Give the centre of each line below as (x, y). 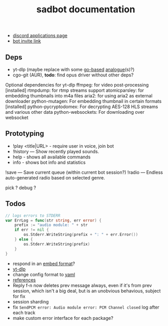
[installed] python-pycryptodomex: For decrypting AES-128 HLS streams (82, 107)
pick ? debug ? (21, 188)
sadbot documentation (86, 9)
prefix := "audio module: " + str (51, 225)
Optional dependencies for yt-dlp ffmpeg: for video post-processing (77, 85)
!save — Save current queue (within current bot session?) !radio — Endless (84, 172)
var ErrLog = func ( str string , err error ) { (53, 220)
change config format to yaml (44, 274)
